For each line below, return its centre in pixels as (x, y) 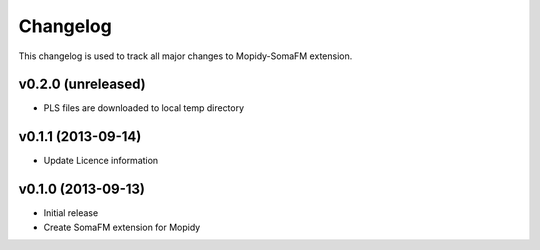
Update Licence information (101, 161)
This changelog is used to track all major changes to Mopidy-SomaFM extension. (185, 56)
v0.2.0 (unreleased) (82, 84)
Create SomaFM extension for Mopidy (122, 227)
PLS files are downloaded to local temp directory (144, 108)
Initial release (71, 213)
